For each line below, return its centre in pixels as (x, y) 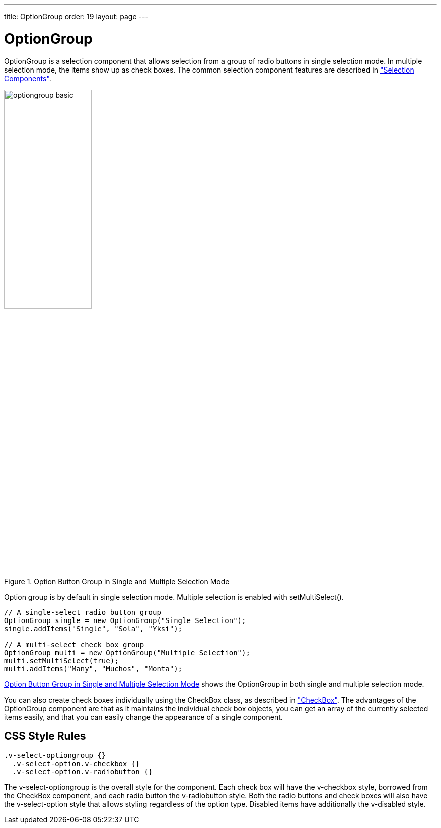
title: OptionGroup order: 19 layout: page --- (76, 16)
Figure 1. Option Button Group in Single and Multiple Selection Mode (117, 581)
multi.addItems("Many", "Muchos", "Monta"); (93, 669)
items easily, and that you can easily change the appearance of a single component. (143, 717)
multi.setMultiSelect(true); (61, 661)
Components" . (28, 78)
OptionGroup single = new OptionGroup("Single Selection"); (125, 620)
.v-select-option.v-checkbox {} (76, 763)
